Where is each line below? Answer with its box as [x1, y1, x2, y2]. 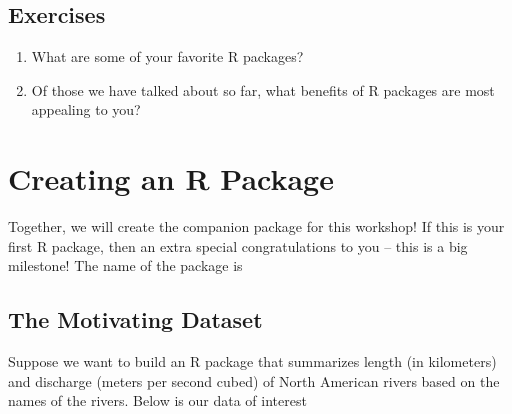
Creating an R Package [8, 158, 334, 199]
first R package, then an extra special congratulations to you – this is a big [8, 235, 468, 256]
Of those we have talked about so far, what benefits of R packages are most [31, 79, 495, 100]
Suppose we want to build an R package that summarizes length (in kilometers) [8, 351, 497, 372]
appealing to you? [31, 99, 141, 120]
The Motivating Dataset [8, 304, 263, 335]
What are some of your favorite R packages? [31, 46, 304, 67]
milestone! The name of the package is [8, 255, 243, 276]
